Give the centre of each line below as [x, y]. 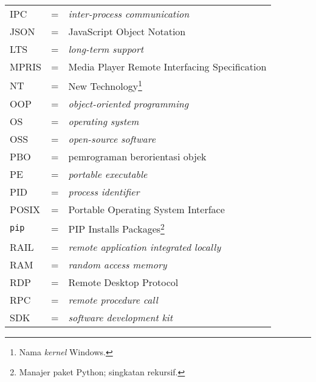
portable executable [108, 174]
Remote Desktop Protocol [123, 282]
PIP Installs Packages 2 [116, 228]
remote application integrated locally [145, 247]
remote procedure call [113, 299]
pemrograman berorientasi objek [137, 157]
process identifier [104, 192]
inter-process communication [129, 14]
